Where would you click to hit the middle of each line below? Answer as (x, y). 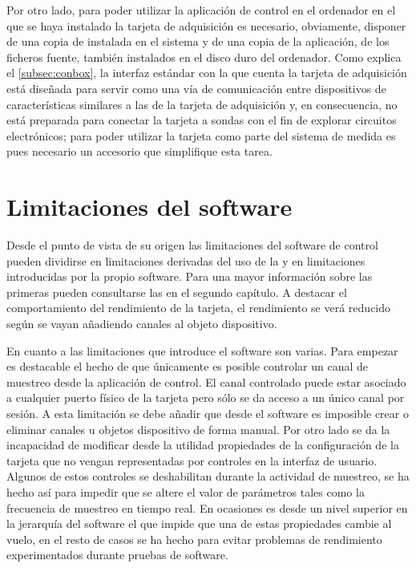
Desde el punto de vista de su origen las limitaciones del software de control (192, 245)
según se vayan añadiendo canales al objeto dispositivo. (142, 324)
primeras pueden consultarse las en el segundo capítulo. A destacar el (177, 292)
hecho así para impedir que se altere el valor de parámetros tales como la (186, 491)
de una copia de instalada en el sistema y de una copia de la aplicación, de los (198, 41)
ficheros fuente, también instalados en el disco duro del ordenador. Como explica (204, 57)
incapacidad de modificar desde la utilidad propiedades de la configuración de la (203, 445)
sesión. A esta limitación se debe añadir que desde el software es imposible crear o (208, 413)
